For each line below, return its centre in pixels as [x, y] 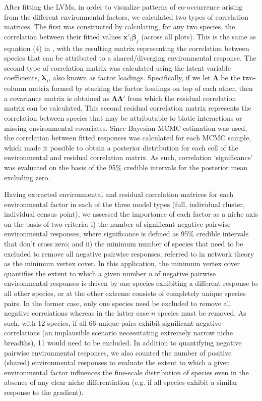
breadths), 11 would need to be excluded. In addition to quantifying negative [123, 342]
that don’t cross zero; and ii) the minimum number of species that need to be [124, 244]
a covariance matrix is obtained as [57, 98]
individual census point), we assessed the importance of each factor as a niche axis [131, 214]
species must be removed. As [202, 313]
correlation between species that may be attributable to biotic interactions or [123, 117]
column [15, 88]
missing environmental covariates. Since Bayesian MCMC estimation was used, [126, 128]
